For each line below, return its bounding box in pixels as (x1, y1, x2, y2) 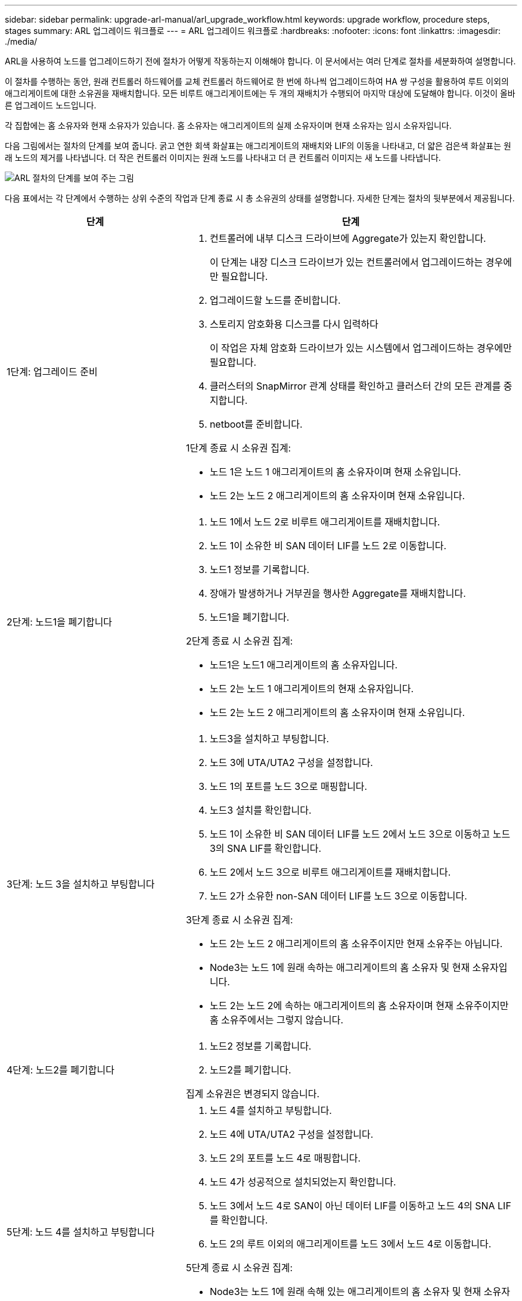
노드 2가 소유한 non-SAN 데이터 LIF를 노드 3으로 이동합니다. (209, 890, 467, 902)
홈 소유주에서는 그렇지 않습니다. (209, 1014, 344, 1026)
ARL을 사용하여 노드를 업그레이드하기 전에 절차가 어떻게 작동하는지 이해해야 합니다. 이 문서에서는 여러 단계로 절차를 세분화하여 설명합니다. (5, 56, 516, 66)
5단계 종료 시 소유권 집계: (185, 1262, 293, 1274)
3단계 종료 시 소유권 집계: (185, 914, 293, 926)
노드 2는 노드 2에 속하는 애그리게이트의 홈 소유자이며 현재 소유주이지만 (209, 1000, 509, 1011)
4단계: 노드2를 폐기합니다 (7, 1064, 114, 1076)
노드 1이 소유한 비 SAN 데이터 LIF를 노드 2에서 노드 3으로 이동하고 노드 (209, 828, 511, 840)
